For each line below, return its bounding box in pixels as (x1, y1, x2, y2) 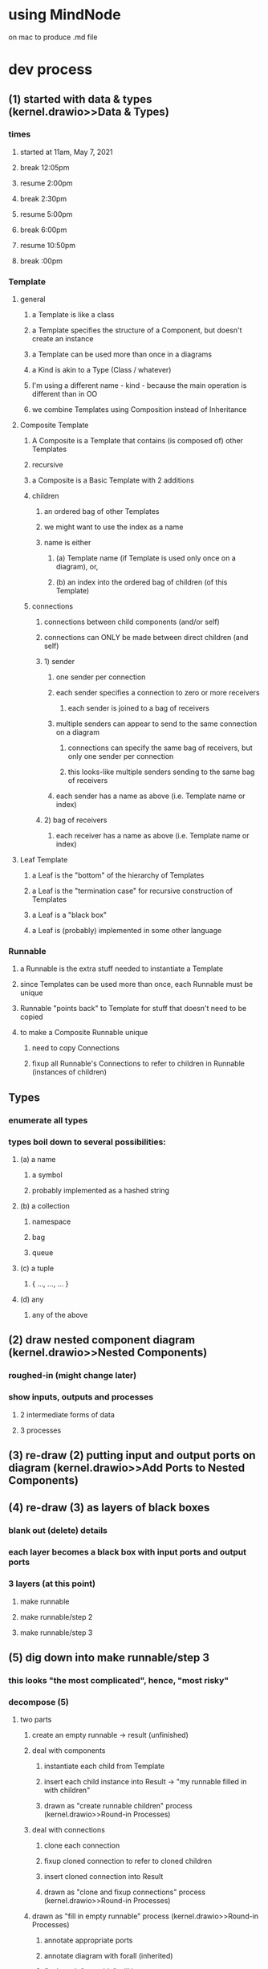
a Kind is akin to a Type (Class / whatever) (31, 365, 172, 375)
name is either (43, 538, 91, 548)
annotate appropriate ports (43, 1935, 133, 1945)
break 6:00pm (19, 225, 67, 234)
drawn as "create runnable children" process (43, 1801, 193, 1811)
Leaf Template (19, 855, 68, 865)
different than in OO (31, 389, 98, 399)
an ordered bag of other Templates (43, 507, 160, 516)
